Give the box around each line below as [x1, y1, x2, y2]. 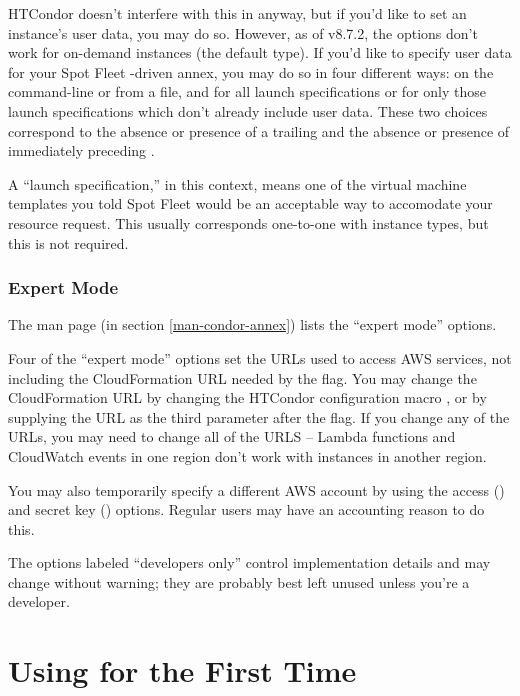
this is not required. [8, 232, 129, 253]
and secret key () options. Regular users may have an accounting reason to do [8, 499, 485, 520]
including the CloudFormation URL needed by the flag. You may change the [8, 367, 477, 388]
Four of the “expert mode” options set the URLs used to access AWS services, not [8, 347, 512, 368]
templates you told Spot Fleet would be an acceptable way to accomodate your [8, 193, 493, 214]
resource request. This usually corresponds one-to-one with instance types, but [8, 212, 489, 233]
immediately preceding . [8, 140, 155, 161]
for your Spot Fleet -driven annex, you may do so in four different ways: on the [8, 61, 494, 82]
